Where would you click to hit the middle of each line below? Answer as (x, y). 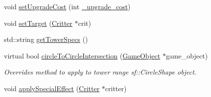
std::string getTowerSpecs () (46, 39)
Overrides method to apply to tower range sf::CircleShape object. (100, 72)
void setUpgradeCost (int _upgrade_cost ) (67, 6)
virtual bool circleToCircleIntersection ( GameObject (82, 55)
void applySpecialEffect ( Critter (52, 88)
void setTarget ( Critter (38, 23)
